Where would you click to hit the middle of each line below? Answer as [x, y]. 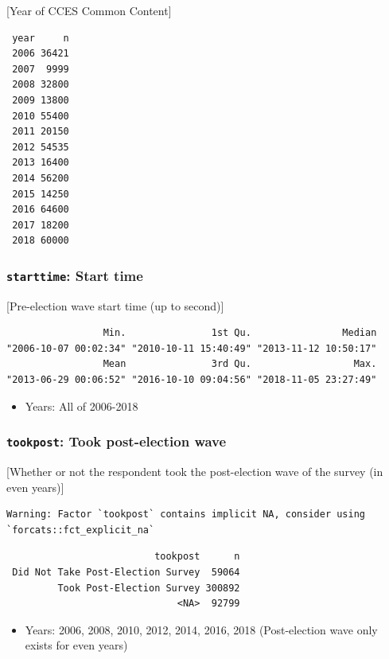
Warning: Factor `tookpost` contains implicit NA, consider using [186, 515]
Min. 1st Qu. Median [240, 333]
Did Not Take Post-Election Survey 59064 [126, 572]
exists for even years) [76, 645]
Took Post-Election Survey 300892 [149, 588]
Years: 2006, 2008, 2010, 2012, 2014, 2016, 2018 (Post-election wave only [201, 629]
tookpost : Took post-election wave [117, 441]
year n [41, 38]
